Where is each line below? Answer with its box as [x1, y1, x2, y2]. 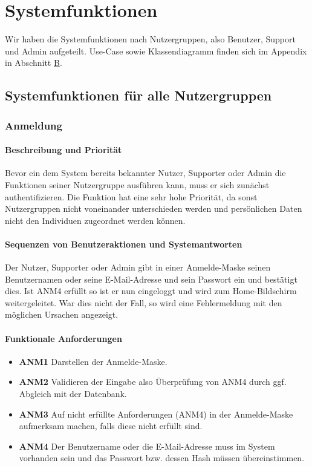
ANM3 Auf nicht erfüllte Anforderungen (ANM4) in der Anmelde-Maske [19, 407, 293, 420]
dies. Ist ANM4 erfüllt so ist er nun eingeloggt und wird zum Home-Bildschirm [5, 284, 297, 297]
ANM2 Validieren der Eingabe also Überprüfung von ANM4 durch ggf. [19, 375, 287, 388]
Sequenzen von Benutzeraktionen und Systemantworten [5, 237, 242, 250]
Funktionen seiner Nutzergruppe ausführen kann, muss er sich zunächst [5, 178, 270, 191]
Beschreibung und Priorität [5, 143, 122, 156]
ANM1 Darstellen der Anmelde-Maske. [19, 355, 167, 367]
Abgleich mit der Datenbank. [19, 387, 127, 400]
